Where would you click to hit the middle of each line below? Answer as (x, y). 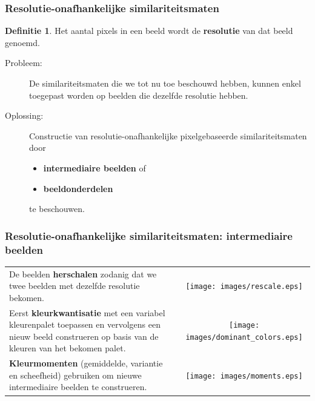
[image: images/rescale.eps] (244, 287)
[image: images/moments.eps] (244, 376)
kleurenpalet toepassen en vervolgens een (85, 324)
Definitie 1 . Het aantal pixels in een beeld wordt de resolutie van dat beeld (149, 31)
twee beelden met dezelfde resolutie (75, 286)
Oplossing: (24, 115)
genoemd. (22, 42)
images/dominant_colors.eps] (244, 337)
